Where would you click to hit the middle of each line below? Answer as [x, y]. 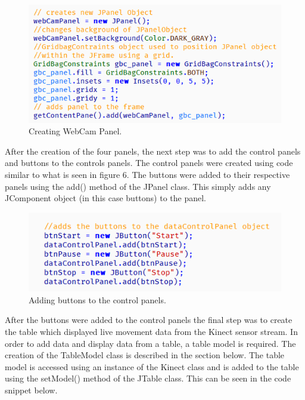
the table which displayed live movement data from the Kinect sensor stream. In [151, 332]
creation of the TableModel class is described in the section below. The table [145, 355]
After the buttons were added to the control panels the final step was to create [149, 320]
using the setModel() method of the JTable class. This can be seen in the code [148, 378]
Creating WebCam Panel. [75, 131]
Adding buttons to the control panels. [97, 299]
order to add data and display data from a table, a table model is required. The [150, 343]
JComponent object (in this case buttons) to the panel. [105, 198]
